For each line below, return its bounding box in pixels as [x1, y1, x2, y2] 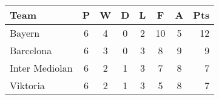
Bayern [10, 26, 40, 40]
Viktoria [10, 78, 45, 92]
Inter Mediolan [10, 61, 73, 75]
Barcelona [10, 43, 52, 57]
